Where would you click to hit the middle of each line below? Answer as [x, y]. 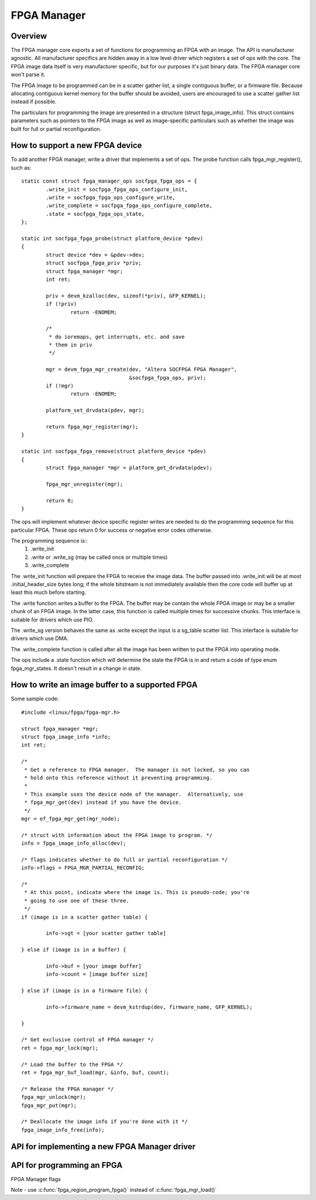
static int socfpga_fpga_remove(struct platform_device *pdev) [114, 451]
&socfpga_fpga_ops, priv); [168, 378]
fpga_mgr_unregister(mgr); [85, 484]
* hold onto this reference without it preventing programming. [118, 778]
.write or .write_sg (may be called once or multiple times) [99, 557]
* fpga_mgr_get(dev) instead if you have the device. [103, 802]
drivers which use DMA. [40, 638]
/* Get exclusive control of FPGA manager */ [88, 1040]
